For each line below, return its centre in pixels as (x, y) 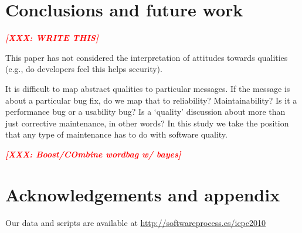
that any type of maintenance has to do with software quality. (116, 134)
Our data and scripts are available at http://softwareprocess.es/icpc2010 (135, 222)
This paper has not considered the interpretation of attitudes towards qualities (147, 57)
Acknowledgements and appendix (143, 194)
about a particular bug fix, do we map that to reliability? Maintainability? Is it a (151, 100)
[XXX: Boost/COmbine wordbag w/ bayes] (93, 154)
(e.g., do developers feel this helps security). (84, 69)
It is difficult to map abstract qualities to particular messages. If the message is (148, 88)
